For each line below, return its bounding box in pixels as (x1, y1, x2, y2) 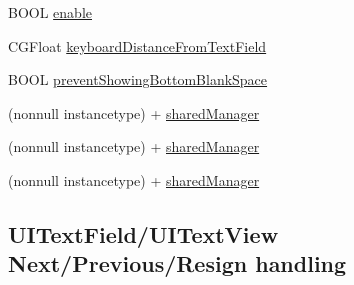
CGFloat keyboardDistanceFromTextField (8, 35, 267, 56)
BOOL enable (8, 2, 93, 22)
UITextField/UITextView (8, 218, 279, 249)
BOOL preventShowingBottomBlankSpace (8, 69, 268, 90)
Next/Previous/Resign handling (8, 248, 347, 279)
